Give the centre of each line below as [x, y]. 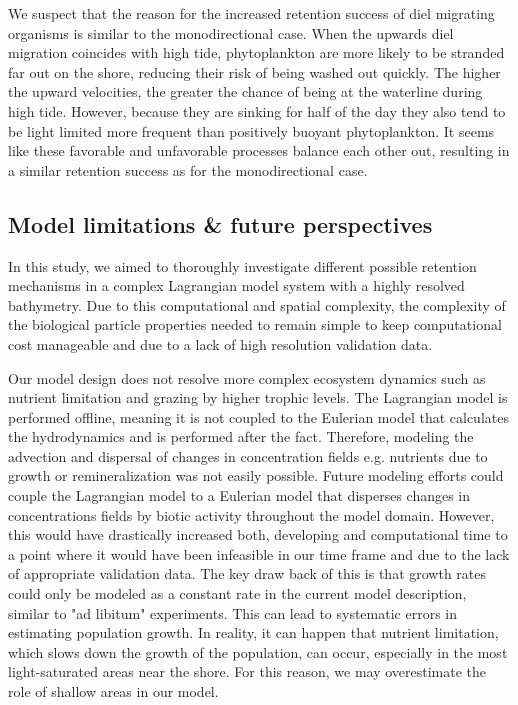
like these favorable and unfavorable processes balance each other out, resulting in [259, 150]
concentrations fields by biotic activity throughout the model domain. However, [251, 514]
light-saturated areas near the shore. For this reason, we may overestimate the [247, 671]
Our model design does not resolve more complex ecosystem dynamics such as [247, 377]
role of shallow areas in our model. [113, 691]
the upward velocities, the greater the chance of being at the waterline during [245, 91]
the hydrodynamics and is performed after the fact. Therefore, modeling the [241, 436]
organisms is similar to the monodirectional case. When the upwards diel [231, 32]
